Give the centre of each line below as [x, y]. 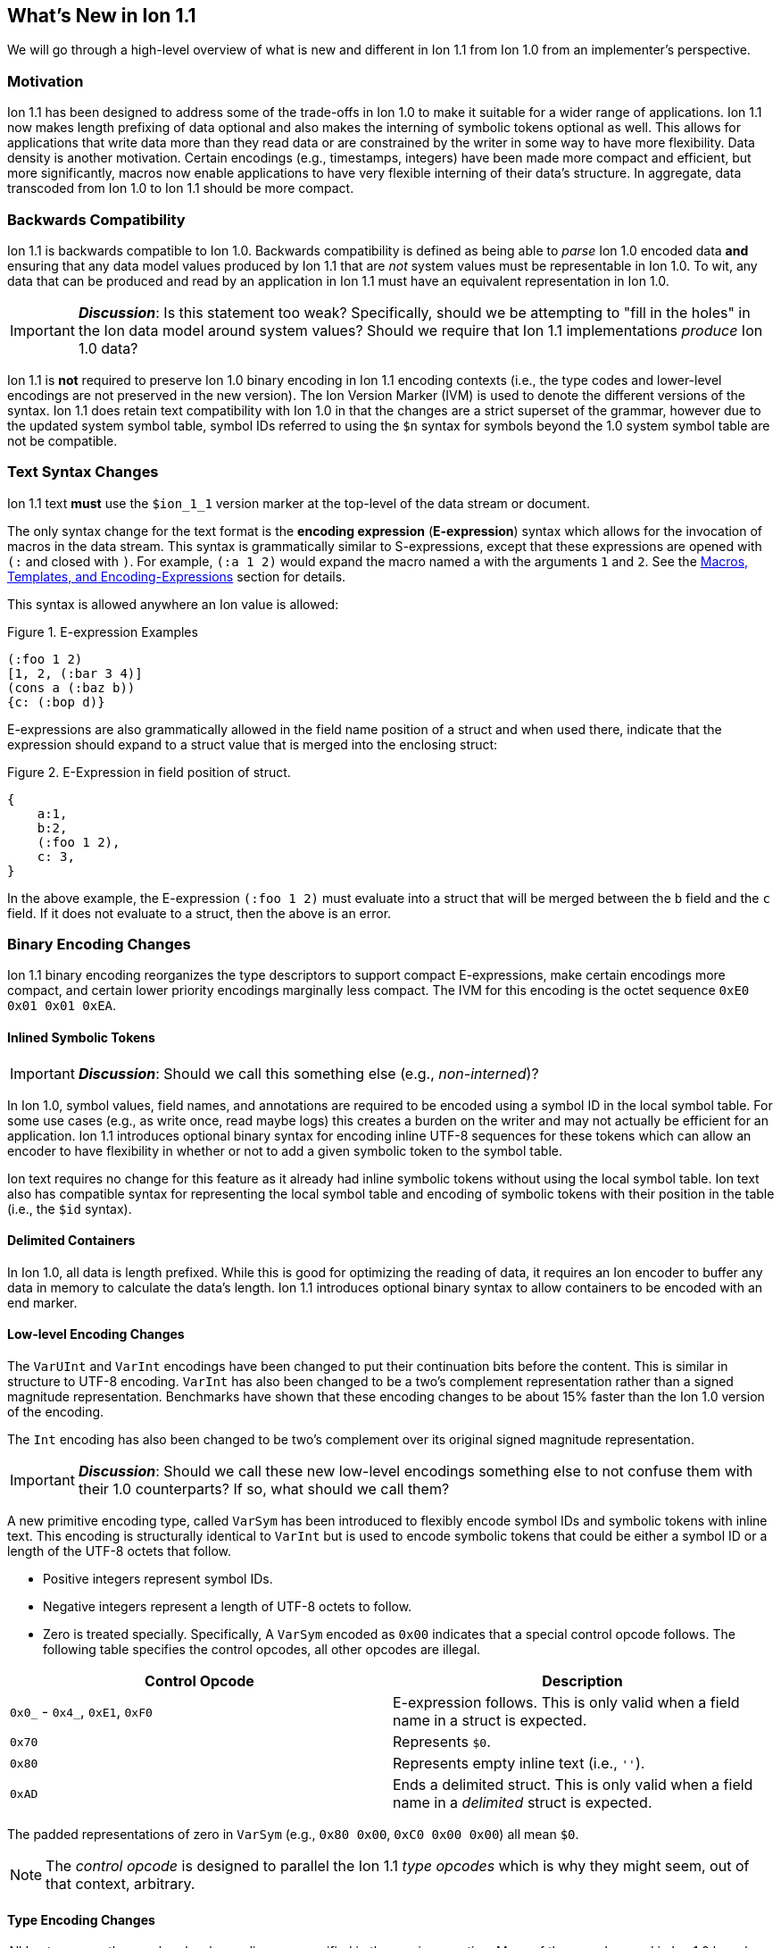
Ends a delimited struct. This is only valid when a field [573, 1785]
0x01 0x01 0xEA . [62, 1006]
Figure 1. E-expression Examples [103, 631]
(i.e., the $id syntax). [70, 1208]
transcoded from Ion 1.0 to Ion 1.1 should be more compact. [181, 188]
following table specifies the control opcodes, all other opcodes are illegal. [262, 1650]
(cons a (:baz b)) [71, 687]
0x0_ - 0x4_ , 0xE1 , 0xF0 [81, 1712]
